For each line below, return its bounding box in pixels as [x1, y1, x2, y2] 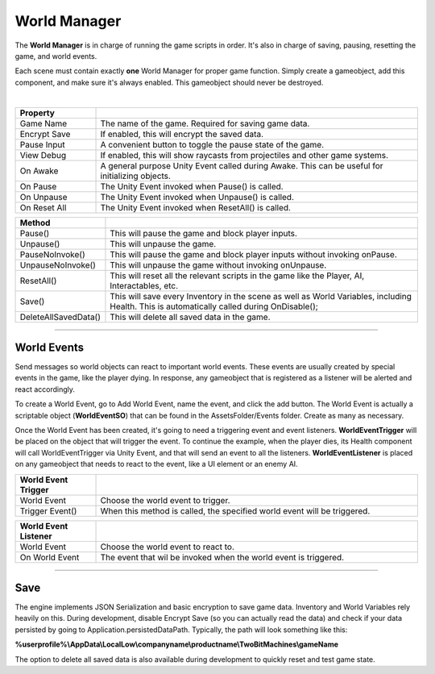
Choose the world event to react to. [100, 541, 235, 552]
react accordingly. [14, 384, 76, 394]
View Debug [19, 149, 67, 160]
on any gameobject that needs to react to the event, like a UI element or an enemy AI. [14, 460, 298, 469]
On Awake [19, 165, 59, 177]
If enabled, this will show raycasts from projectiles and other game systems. [100, 149, 389, 160]
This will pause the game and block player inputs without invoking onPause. [110, 248, 398, 260]
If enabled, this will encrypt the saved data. [100, 128, 264, 139]
